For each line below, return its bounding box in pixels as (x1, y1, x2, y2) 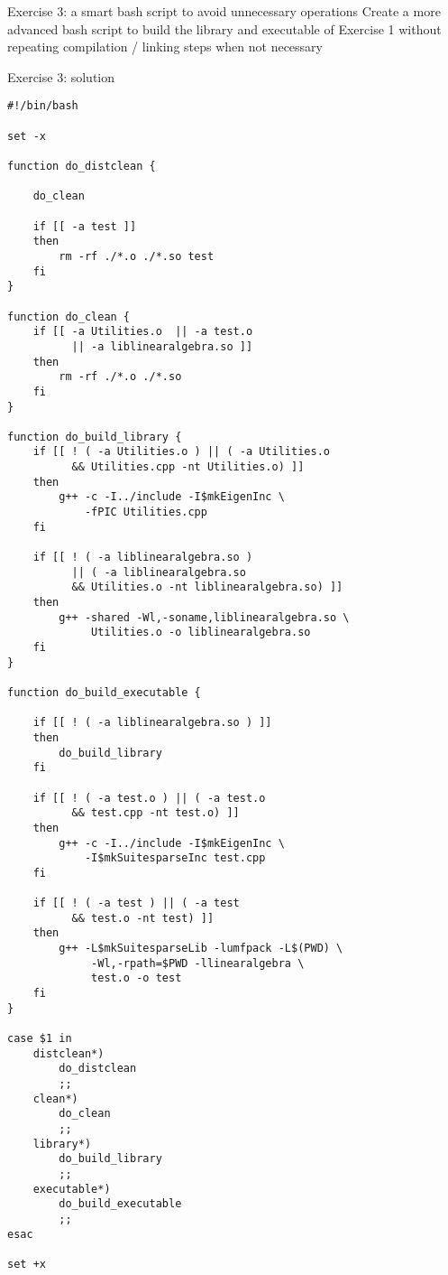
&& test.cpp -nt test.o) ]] (71, 806, 240, 820)
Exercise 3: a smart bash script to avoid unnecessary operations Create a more (7, 2, 441, 20)
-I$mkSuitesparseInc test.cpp (84, 852, 266, 865)
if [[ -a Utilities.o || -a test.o (32, 325, 253, 339)
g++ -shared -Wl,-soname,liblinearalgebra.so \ (59, 610, 350, 624)
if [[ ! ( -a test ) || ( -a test (32, 897, 240, 910)
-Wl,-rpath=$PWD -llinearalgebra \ (91, 956, 305, 970)
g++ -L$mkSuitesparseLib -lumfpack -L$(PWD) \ (59, 942, 343, 955)
